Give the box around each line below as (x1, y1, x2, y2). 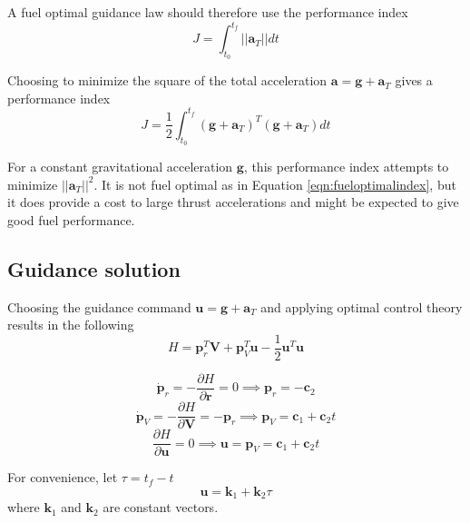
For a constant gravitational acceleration (7, 157, 233, 176)
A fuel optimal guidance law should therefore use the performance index (7, 3, 408, 21)
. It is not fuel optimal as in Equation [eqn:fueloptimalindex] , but (93, 174, 456, 193)
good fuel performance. (7, 210, 135, 229)
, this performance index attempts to (243, 157, 449, 176)
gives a (395, 71, 433, 90)
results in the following (7, 315, 134, 334)
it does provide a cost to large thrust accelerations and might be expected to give (7, 192, 459, 212)
